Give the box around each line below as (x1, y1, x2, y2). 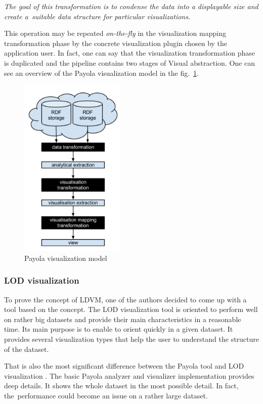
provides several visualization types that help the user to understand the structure (4, 334, 259, 344)
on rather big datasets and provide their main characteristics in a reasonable (4, 313, 241, 324)
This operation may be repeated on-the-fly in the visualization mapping (4, 28, 226, 38)
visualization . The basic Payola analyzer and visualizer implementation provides (4, 370, 254, 381)
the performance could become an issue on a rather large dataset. (4, 390, 208, 401)
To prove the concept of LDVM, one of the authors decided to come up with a (4, 294, 247, 304)
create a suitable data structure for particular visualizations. (4, 11, 191, 21)
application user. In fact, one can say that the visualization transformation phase (4, 48, 255, 58)
